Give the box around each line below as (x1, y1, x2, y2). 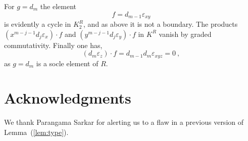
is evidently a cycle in (4, 19, 71, 29)
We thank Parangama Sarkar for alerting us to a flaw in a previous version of (4, 117, 244, 127)
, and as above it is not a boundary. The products (83, 19, 238, 29)
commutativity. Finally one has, (4, 39, 103, 50)
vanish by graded (159, 28, 212, 39)
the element (40, 1, 76, 11)
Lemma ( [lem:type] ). (4, 127, 69, 137)
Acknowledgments (4, 87, 131, 108)
